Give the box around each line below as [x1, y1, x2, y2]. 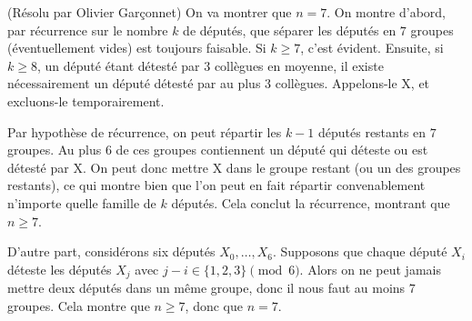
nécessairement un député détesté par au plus [7, 74, 261, 93]
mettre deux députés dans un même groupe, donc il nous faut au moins [7, 278, 406, 297]
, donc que [185, 296, 244, 315]
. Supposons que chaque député [272, 242, 447, 261]
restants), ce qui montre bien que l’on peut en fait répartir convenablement [7, 176, 426, 195]
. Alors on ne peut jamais [299, 259, 441, 278]
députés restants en [317, 122, 427, 141]
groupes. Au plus [7, 140, 102, 159]
